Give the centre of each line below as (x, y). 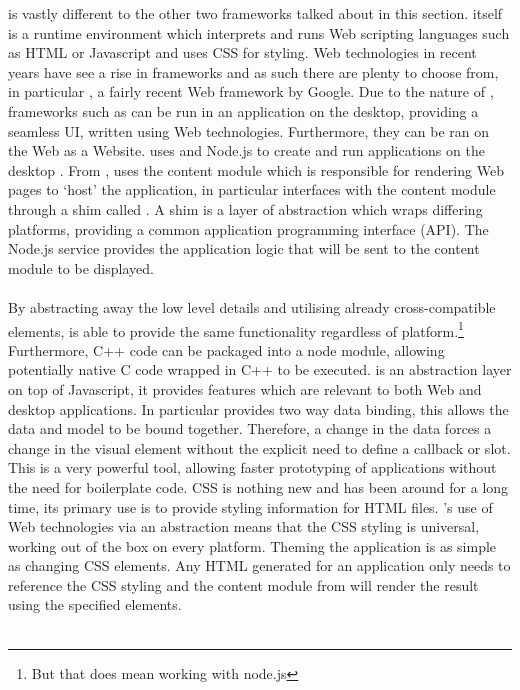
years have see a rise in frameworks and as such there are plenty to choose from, (253, 71)
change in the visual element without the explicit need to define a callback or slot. (259, 447)
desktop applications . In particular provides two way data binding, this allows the (258, 408)
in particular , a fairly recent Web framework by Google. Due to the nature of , (251, 91)
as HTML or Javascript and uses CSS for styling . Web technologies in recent (242, 52)
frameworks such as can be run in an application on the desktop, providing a (243, 110)
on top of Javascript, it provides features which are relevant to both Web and (245, 388)
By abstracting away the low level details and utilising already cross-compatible (252, 306)
